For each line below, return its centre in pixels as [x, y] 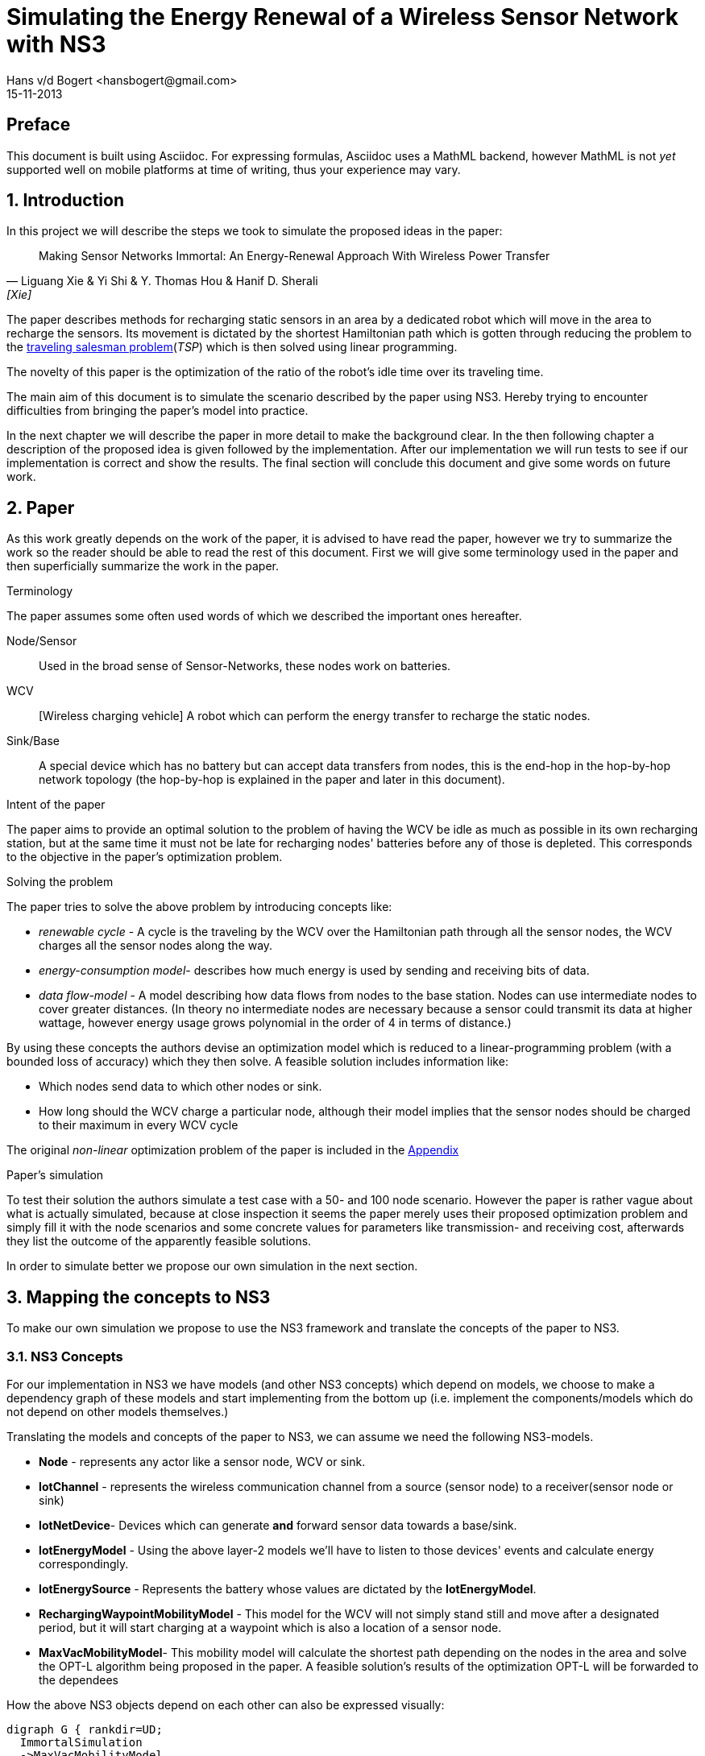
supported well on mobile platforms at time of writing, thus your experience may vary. [234, 169]
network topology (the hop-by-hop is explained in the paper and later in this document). [272, 780]
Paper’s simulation [55, 1175]
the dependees [79, 1679]
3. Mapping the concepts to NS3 [139, 1297]
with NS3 [56, 44]
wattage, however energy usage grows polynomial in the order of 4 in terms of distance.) [275, 1023]
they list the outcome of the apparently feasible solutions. [159, 1241]
